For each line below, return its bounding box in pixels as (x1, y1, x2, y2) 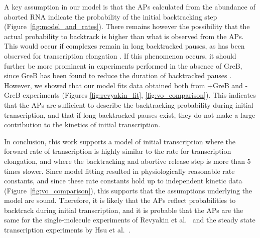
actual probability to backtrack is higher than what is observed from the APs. (4, 31, 244, 41)
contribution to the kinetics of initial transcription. (4, 119, 161, 130)
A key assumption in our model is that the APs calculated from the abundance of (4, 2, 255, 12)
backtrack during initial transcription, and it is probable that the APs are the (4, 204, 243, 215)
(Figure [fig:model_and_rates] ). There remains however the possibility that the (4, 21, 250, 32)
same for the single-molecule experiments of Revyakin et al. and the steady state (4, 214, 255, 225)
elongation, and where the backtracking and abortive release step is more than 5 (4, 155, 251, 166)
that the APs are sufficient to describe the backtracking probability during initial (4, 99, 253, 110)
